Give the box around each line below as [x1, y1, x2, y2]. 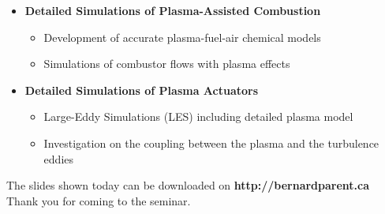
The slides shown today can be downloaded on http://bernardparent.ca [6, 177, 370, 193]
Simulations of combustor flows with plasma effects [43, 55, 290, 72]
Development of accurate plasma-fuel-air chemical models [43, 28, 321, 45]
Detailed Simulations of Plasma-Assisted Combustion [24, 2, 321, 18]
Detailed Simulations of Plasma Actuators [24, 81, 259, 98]
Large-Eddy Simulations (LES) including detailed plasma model [43, 108, 353, 125]
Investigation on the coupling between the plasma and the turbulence [43, 134, 379, 151]
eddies [43, 150, 74, 167]
